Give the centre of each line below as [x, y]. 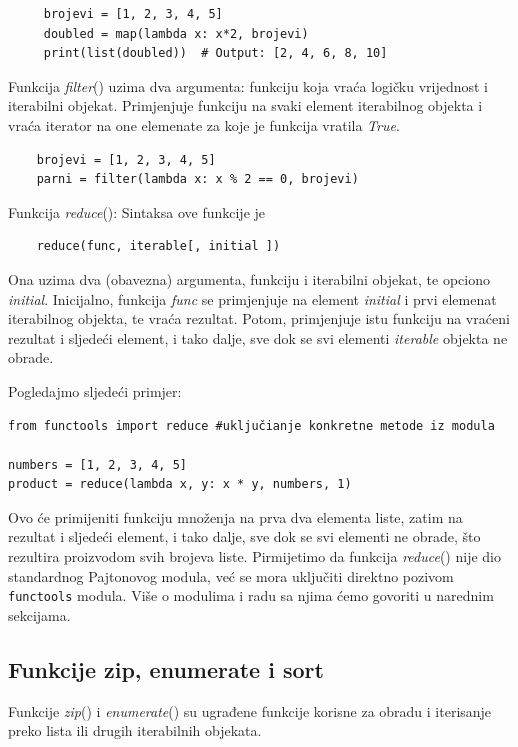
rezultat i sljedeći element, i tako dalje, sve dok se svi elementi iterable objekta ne [258, 337]
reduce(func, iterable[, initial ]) [158, 246]
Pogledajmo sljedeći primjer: [95, 390]
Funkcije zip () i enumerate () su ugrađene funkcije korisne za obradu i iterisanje [250, 710]
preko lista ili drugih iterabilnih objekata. [135, 730]
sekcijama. [39, 614]
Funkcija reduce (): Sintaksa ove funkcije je [137, 211]
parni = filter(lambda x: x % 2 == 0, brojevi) [197, 179]
